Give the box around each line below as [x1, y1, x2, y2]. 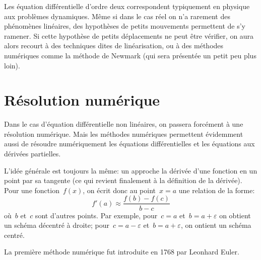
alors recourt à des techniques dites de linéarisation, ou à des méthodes [4, 40, 224, 51]
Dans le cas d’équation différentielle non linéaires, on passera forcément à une [4, 119, 243, 129]
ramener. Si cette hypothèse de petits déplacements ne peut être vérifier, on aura [4, 30, 254, 41]
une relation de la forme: [178, 185, 255, 195]
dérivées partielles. [4, 148, 61, 159]
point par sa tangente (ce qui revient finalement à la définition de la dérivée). [4, 175, 242, 186]
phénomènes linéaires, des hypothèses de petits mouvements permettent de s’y [4, 21, 245, 31]
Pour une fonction [4, 185, 59, 195]
